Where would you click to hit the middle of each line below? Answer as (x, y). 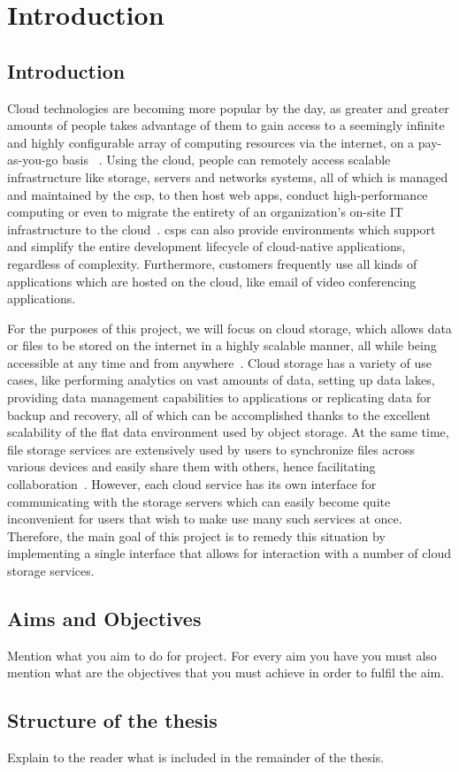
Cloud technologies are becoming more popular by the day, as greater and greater (228, 107)
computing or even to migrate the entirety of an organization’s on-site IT (205, 212)
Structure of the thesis (112, 720)
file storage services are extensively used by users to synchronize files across (211, 449)
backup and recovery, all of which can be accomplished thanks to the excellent (219, 414)
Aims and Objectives (104, 618)
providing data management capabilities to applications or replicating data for (219, 397)
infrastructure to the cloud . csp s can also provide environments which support (222, 229)
